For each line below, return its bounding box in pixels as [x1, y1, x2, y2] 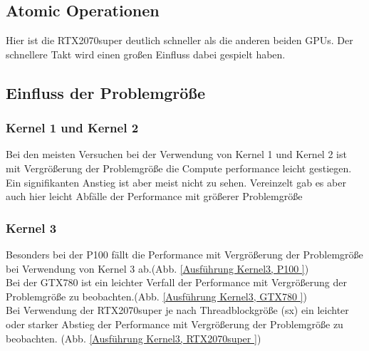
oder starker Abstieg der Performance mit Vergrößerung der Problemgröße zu [6, 316, 343, 331]
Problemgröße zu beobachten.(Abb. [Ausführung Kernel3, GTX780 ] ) [6, 288, 307, 303]
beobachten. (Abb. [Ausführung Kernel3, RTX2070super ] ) [6, 330, 261, 345]
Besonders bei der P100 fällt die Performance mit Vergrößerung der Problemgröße [6, 246, 363, 261]
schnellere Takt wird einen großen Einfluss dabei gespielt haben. [6, 46, 286, 61]
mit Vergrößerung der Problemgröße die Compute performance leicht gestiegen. [6, 160, 352, 175]
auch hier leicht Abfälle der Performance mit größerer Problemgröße [6, 189, 303, 204]
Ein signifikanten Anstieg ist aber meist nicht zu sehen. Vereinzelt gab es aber [6, 174, 346, 189]
